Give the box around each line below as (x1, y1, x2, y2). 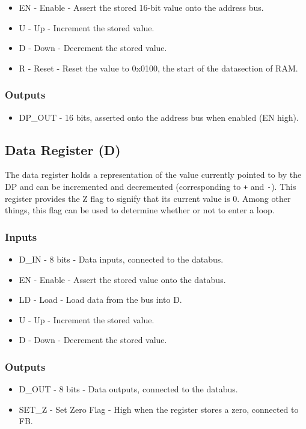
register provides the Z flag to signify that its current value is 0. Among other (5, 192, 291, 204)
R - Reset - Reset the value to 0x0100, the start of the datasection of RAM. (19, 61, 298, 74)
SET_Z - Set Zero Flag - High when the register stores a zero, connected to (19, 403, 299, 415)
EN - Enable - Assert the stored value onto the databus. (19, 273, 226, 285)
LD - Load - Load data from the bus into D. (19, 293, 182, 306)
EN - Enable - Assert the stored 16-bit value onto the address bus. (19, 1, 264, 13)
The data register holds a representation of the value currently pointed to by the (5, 168, 302, 181)
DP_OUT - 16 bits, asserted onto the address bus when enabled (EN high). (19, 111, 299, 123)
